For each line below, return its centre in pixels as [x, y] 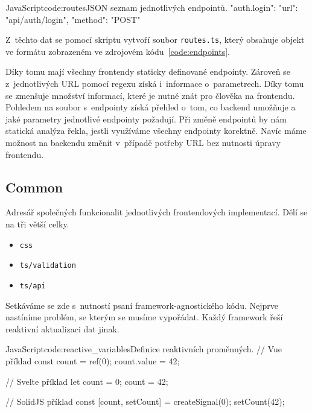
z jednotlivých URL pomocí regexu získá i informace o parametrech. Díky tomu [155, 84]
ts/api [33, 286]
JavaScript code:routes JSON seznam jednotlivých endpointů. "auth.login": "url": [152, 7]
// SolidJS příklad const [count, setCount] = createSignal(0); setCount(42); [145, 401]
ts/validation [48, 266]
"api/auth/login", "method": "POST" [73, 19]
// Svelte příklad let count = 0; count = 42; [87, 381]
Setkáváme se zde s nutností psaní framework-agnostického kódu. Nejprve [142, 305]
